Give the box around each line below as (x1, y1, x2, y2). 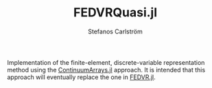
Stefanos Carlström (88, 27, 143, 35)
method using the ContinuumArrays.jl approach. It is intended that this (7, 65, 206, 74)
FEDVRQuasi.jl (73, 5, 158, 20)
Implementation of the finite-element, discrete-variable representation (7, 58, 205, 66)
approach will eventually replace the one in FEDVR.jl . (7, 73, 156, 81)
